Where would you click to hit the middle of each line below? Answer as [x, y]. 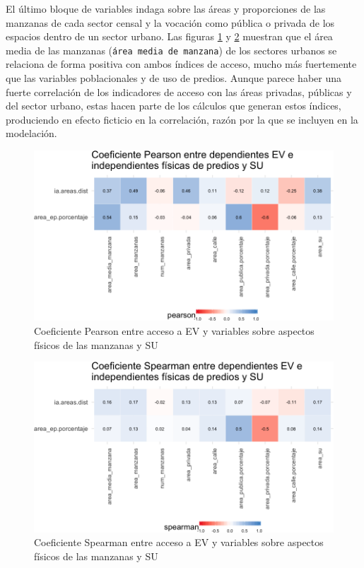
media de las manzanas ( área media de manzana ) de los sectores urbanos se [171, 50]
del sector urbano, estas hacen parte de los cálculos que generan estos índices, [174, 106]
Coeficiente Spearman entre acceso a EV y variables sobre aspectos [179, 542]
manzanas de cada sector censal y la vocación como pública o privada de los [170, 22]
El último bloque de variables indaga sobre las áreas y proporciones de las [166, 8]
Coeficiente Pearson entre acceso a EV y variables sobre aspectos [174, 331]
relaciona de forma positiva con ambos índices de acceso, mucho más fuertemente [181, 64]
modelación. [31, 133]
